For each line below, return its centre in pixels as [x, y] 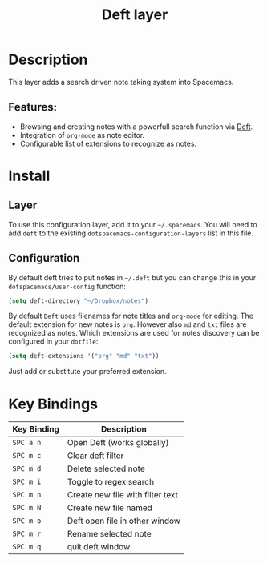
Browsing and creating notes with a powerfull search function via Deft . [136, 127]
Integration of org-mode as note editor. [82, 135]
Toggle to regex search [111, 482]
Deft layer [135, 15]
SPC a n [27, 443]
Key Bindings [53, 404]
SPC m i [27, 482]
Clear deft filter [95, 456]
